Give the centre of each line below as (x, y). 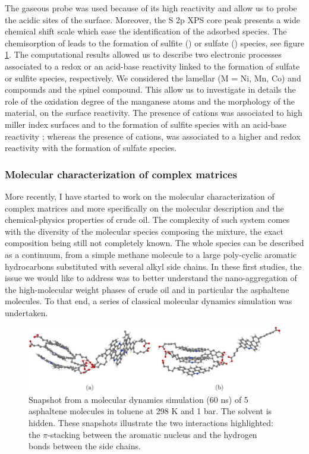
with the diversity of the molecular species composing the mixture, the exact (144, 231)
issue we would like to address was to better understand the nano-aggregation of (151, 278)
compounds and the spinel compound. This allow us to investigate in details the (150, 89)
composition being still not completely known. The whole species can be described (154, 243)
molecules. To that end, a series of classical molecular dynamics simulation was (149, 301)
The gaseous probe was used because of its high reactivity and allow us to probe (151, 8)
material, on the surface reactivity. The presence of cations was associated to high (154, 113)
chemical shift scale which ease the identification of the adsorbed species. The (146, 31)
